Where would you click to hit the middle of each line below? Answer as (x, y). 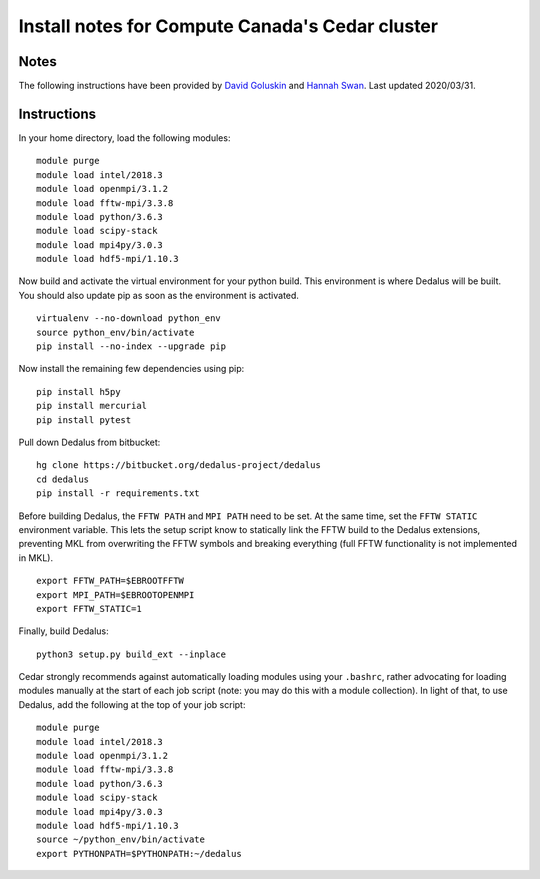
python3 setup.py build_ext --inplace (131, 654)
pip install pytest (84, 419)
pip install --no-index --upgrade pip (131, 346)
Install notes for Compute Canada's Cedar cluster (228, 26)
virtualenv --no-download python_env (129, 318)
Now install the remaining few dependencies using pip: (131, 369)
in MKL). (36, 557)
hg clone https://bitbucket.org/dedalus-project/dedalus (179, 465)
